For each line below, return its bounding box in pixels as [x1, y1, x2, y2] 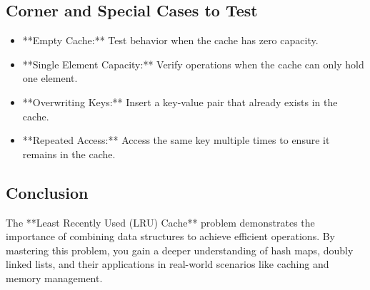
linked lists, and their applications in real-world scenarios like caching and [6, 257, 329, 271]
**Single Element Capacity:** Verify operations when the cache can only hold [22, 56, 364, 71]
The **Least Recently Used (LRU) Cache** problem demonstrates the [6, 214, 315, 229]
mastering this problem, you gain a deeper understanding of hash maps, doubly [6, 242, 354, 257]
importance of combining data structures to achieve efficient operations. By [6, 229, 336, 244]
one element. [22, 71, 78, 86]
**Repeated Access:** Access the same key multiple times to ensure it [22, 133, 330, 147]
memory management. [6, 270, 103, 285]
